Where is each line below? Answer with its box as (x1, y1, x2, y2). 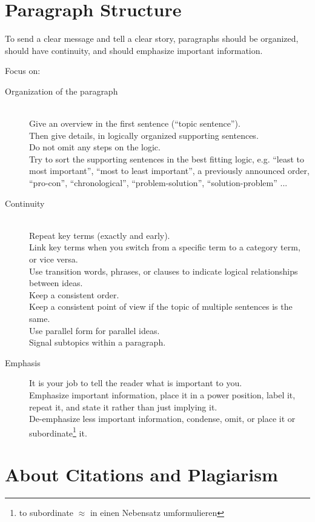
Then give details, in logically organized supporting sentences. (29, 129, 259, 141)
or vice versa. (29, 253, 78, 266)
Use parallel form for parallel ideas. (29, 324, 160, 336)
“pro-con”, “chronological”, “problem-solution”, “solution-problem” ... (29, 176, 288, 189)
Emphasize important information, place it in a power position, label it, (29, 388, 296, 401)
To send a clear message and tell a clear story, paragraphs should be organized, (5, 32, 299, 45)
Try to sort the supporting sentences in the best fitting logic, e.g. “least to (29, 152, 305, 165)
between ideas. (29, 276, 83, 289)
